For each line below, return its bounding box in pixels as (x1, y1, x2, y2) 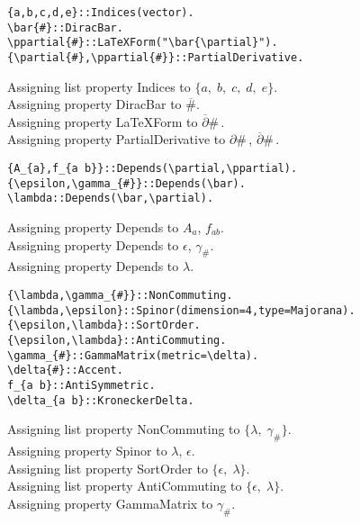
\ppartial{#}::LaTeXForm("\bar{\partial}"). (7, 36, 278, 50)
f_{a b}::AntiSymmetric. (7, 378, 156, 392)
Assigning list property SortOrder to (7, 458, 208, 477)
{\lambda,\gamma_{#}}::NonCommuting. (7, 288, 233, 302)
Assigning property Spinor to (7, 441, 167, 459)
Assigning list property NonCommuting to (7, 420, 240, 438)
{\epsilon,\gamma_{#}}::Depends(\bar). (7, 176, 246, 190)
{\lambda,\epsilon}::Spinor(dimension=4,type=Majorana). (7, 303, 355, 317)
